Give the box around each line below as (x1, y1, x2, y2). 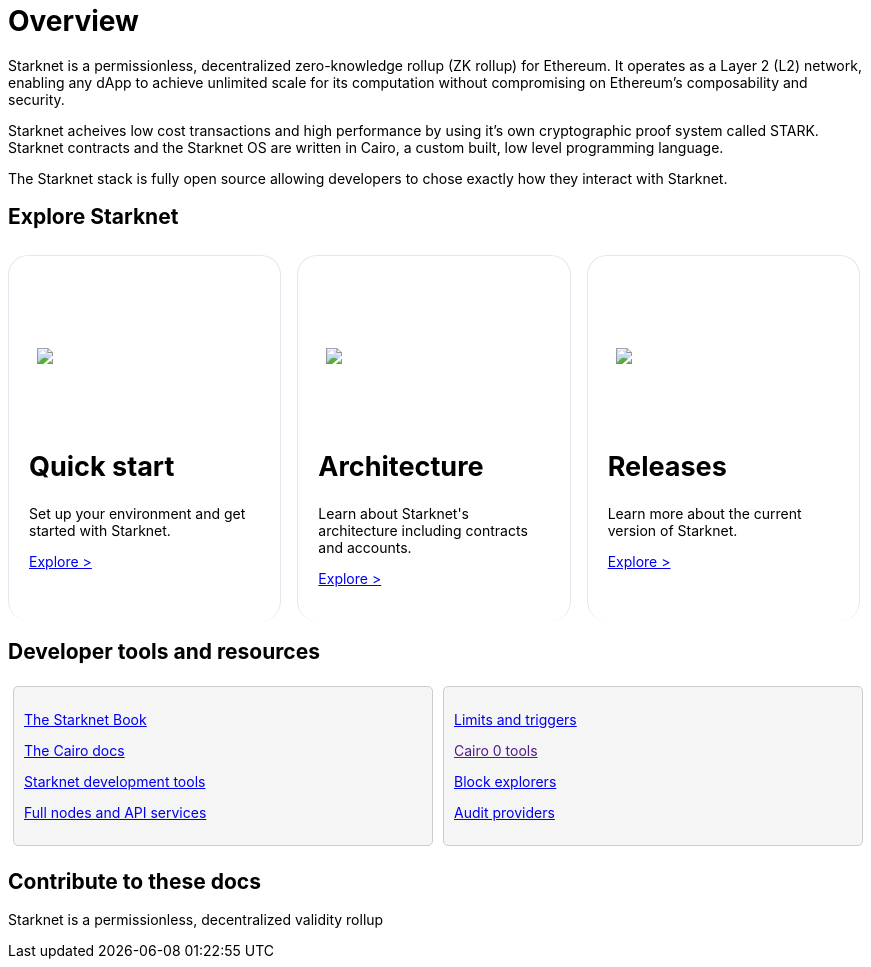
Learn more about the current (607, 505, 802, 523)
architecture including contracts (318, 522, 528, 540)
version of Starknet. (607, 522, 738, 540)
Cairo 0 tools (454, 742, 538, 760)
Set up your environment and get (29, 505, 246, 523)
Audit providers (454, 804, 555, 822)
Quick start (29, 450, 175, 483)
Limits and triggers (454, 711, 577, 729)
